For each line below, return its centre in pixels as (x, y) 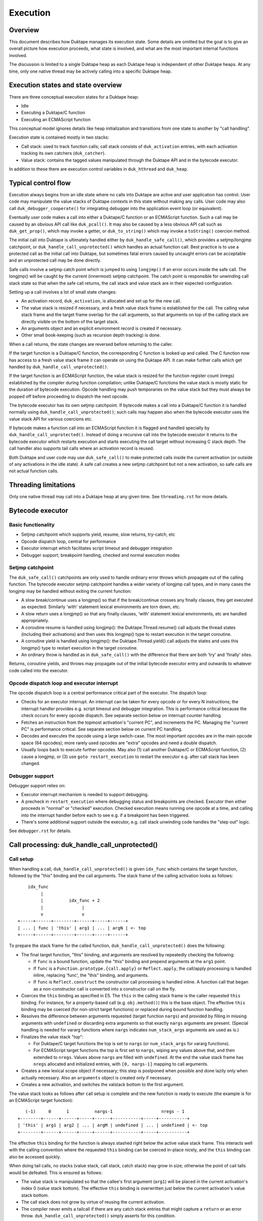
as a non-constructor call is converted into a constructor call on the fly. (105, 989)
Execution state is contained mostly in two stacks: (59, 137)
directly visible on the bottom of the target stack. (70, 321)
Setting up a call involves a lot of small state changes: (63, 292)
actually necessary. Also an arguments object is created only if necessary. (97, 1077)
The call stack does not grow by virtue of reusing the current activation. (93, 1202)
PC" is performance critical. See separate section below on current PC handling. (102, 729)
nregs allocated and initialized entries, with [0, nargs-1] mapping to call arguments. (121, 1064)
